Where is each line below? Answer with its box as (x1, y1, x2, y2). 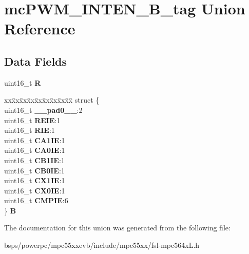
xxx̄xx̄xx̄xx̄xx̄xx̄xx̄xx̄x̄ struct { (4, 94, 100, 105)
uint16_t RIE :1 (4, 125, 55, 135)
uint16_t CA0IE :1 (4, 145, 65, 155)
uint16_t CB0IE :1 (4, 165, 65, 175)
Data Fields (4, 53, 67, 69)
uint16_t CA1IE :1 (4, 134, 65, 145)
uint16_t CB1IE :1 (4, 154, 65, 165)
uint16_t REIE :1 (4, 114, 61, 125)
